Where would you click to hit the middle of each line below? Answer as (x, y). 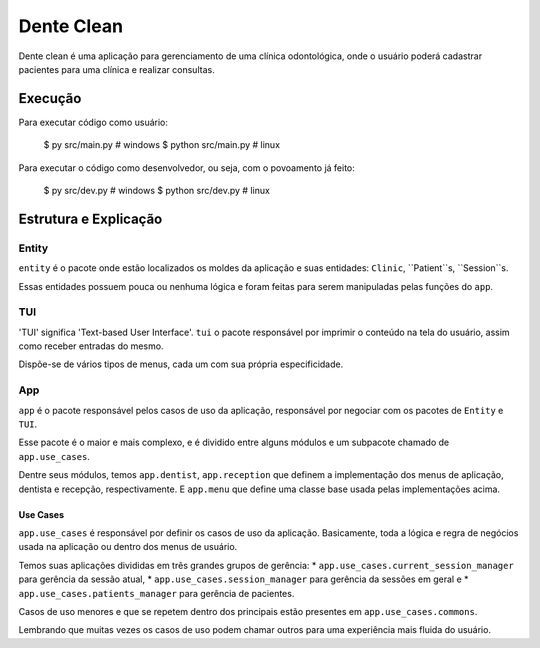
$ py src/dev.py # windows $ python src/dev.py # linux (156, 191)
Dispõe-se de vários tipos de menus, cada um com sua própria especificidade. (181, 364)
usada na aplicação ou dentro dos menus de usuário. (128, 547)
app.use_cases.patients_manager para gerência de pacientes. (156, 593)
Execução (50, 98)
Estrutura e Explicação (90, 218)
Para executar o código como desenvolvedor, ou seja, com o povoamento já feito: (186, 167)
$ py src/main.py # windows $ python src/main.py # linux (161, 145)
